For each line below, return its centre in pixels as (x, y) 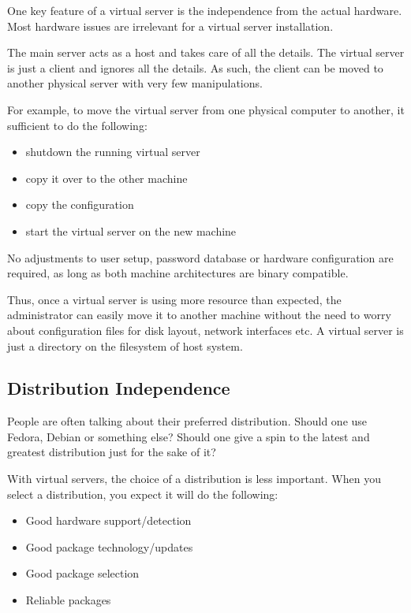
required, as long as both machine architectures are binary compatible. (178, 273)
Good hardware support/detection (108, 520)
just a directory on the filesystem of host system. (125, 346)
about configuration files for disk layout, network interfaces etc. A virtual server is (205, 330)
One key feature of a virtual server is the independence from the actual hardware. (205, 10)
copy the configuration (80, 204)
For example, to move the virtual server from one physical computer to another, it (206, 109)
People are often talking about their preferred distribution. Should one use (187, 421)
